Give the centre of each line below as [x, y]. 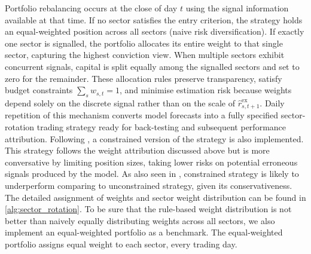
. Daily [272, 102]
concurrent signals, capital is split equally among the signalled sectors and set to [152, 66]
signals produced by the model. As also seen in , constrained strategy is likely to [152, 174]
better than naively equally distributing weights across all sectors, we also [140, 220]
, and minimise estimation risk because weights [205, 90]
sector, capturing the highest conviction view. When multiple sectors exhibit [145, 55]
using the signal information [237, 8]
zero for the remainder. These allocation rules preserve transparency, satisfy [144, 78]
